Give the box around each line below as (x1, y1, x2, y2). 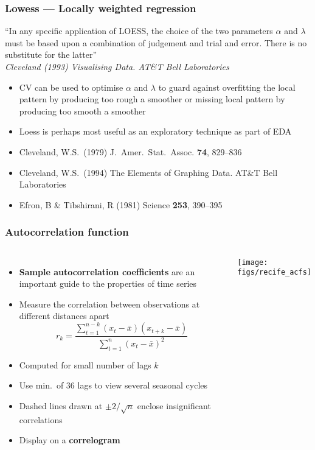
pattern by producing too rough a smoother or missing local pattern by (19, 93, 285, 105)
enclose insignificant (137, 399, 211, 412)
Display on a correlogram (19, 434, 120, 446)
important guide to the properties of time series (19, 277, 197, 290)
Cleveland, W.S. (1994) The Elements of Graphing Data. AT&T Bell (19, 166, 278, 178)
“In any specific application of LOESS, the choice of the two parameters (5, 24, 273, 37)
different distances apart (19, 309, 109, 322)
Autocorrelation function (5, 224, 129, 239)
